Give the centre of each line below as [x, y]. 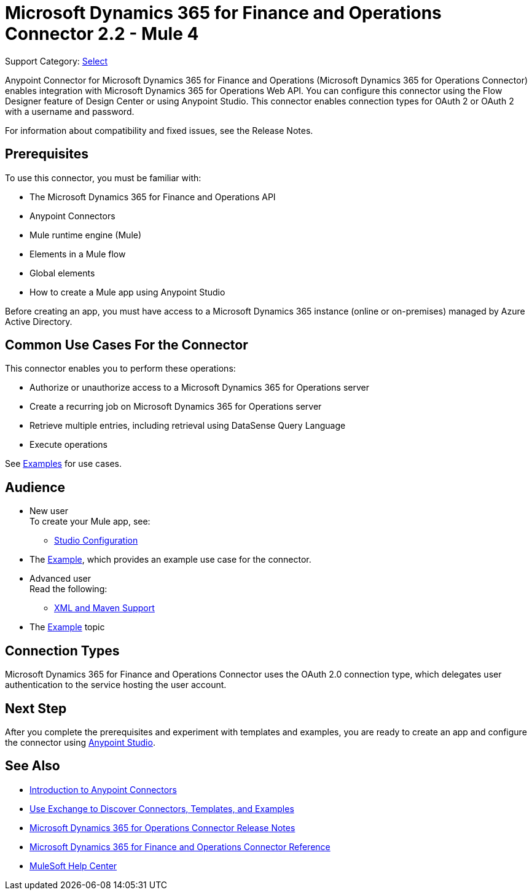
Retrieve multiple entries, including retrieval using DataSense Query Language [188, 426]
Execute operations [69, 445]
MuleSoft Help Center [73, 866]
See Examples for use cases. [64, 464]
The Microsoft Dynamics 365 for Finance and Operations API [153, 197]
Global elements [62, 273]
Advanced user [61, 579]
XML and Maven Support [104, 608]
